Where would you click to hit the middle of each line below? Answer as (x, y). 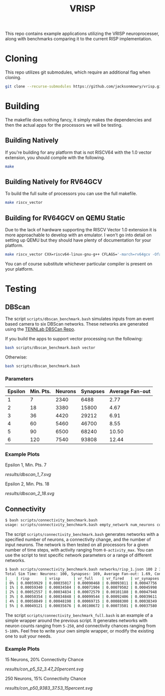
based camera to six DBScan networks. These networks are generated (77, 324)
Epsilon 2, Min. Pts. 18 (27, 484)
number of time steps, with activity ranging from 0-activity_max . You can (79, 550)
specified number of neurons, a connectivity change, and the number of (78, 539)
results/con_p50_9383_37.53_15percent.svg (49, 688)
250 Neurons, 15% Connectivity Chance (46, 679)
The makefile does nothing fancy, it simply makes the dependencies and (78, 120)
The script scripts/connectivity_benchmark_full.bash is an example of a (79, 615)
